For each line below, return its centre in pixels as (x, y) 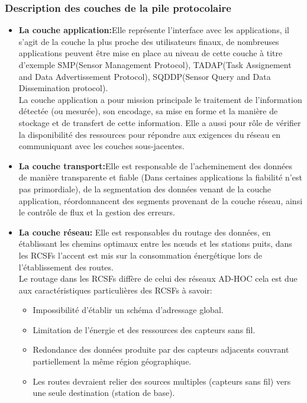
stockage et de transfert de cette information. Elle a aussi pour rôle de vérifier (160, 122)
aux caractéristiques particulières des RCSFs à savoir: (115, 290)
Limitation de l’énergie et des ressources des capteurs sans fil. (144, 329)
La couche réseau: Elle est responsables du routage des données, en (145, 232)
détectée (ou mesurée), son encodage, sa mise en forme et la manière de (148, 111)
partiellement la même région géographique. (112, 361)
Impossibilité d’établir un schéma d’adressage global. (128, 310)
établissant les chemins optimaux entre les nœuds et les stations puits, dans (155, 244)
